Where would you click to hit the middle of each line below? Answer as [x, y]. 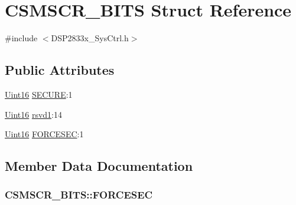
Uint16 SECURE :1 [39, 94]
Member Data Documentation [99, 166]
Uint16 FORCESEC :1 [44, 134]
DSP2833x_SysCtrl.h [90, 38]
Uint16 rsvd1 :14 [33, 114]
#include [21, 38]
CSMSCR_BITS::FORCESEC [79, 195]
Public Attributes [60, 70]
